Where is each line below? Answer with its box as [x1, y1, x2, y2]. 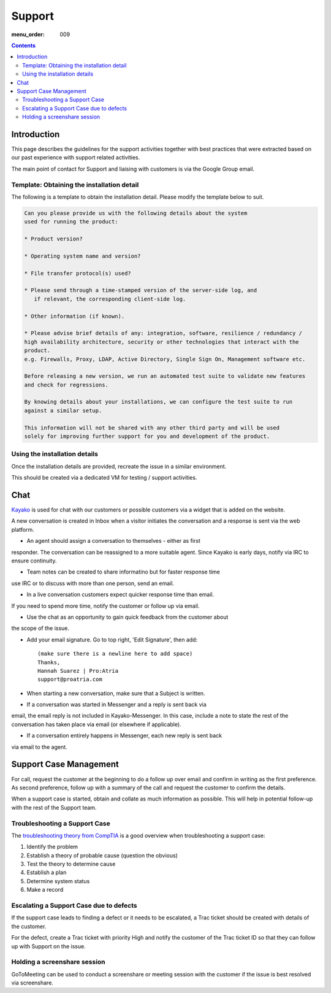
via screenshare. [11, 979, 53, 987]
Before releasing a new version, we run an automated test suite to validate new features [24, 373, 306, 380]
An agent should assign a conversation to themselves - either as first [26, 537, 200, 545]
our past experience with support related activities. [11, 154, 140, 161]
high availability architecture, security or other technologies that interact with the [24, 338, 300, 345]
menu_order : [11, 31, 45, 38]
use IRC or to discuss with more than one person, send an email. [11, 580, 175, 587]
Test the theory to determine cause [26, 861, 116, 868]
